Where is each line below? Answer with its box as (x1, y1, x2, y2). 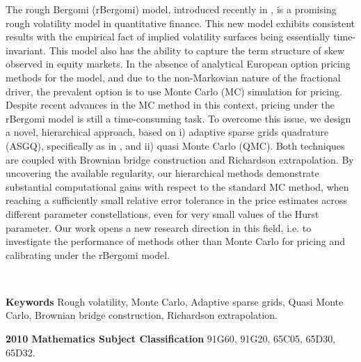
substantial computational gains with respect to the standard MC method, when (6, 179, 349, 194)
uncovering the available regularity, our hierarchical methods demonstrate (6, 166, 319, 180)
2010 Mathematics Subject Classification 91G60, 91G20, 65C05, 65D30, (6, 331, 336, 346)
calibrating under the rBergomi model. (6, 247, 170, 262)
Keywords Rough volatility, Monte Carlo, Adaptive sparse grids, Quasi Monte (6, 294, 344, 308)
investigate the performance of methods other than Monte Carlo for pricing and (6, 234, 346, 249)
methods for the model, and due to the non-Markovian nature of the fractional (6, 70, 341, 84)
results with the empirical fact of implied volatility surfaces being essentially (6, 29, 330, 44)
